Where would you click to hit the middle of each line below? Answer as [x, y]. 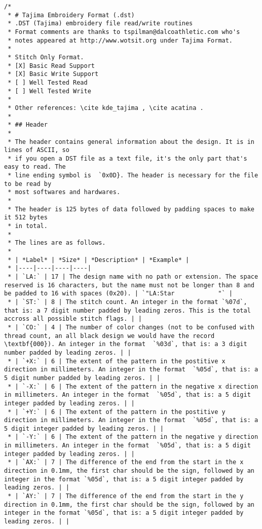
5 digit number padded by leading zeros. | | [82, 378]
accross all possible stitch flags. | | [73, 319]
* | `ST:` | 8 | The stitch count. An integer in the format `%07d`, [127, 302]
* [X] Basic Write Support [53, 74]
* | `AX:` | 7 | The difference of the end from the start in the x [126, 462]
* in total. [28, 226]
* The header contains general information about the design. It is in [131, 142]
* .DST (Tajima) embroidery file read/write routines [100, 24]
